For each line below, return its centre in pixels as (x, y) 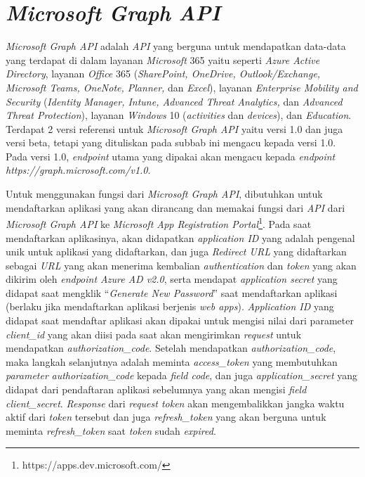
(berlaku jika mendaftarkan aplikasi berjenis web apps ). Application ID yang (170, 306)
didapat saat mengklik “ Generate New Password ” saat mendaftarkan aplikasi (172, 292)
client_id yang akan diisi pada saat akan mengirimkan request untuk (154, 334)
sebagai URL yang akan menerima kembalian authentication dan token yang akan (181, 265)
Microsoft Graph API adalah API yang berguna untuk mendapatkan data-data (176, 46)
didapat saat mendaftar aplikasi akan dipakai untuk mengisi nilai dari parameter (180, 320)
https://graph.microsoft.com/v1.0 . (78, 170)
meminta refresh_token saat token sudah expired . (111, 430)
